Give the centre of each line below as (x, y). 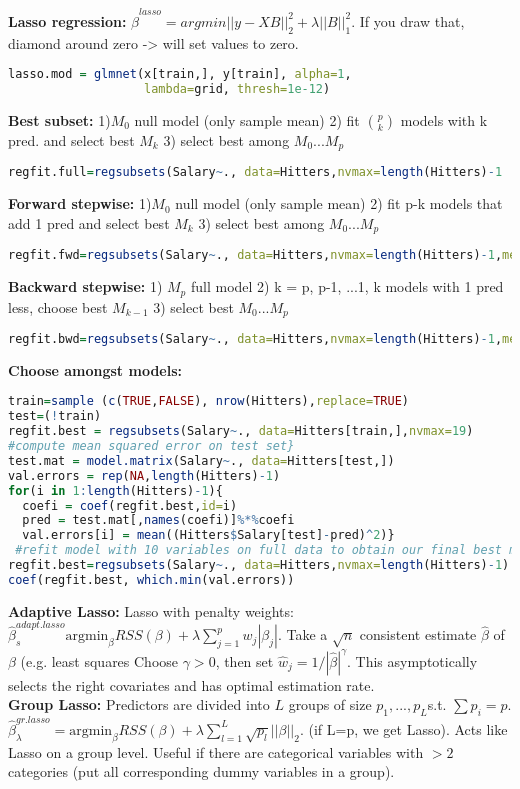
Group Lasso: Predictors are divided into (139, 704)
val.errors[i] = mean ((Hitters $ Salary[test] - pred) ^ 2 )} (208, 535)
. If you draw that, (408, 20)
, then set (244, 660)
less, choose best (58, 306)
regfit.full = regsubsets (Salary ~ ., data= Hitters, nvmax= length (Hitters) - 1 (255, 172)
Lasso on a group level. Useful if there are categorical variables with (216, 751)
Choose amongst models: (95, 369)
